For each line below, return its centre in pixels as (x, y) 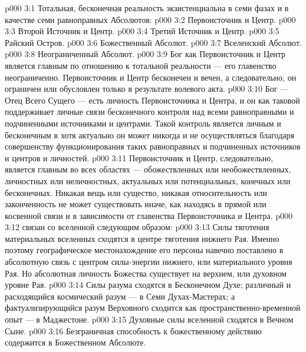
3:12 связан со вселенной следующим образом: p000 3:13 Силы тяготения (137, 227)
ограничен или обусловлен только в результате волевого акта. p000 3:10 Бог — (147, 89)
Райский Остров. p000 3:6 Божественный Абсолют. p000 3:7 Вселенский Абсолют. (153, 42)
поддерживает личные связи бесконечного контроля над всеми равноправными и (149, 112)
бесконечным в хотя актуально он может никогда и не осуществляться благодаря (149, 135)
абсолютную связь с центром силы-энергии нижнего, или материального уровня (149, 262)
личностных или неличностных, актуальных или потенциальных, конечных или (148, 180)
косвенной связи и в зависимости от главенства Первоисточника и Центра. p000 (149, 215)
